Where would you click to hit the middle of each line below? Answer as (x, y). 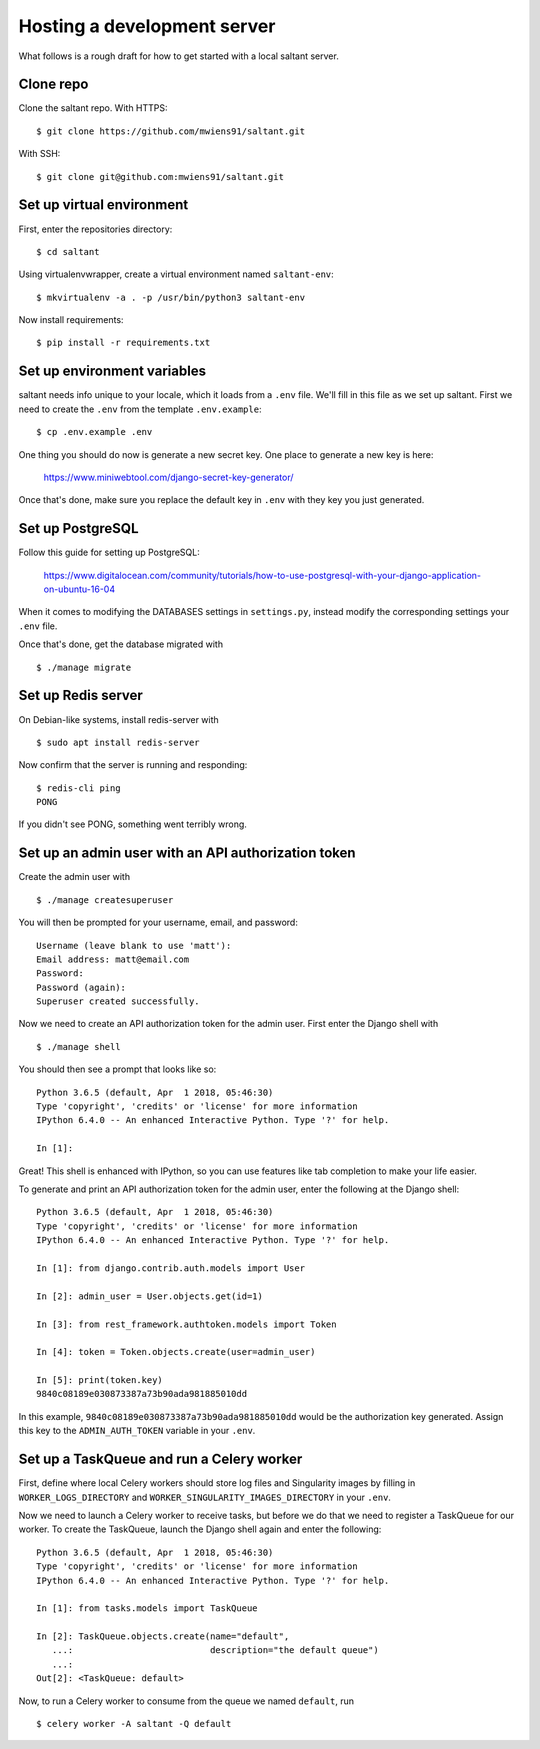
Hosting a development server (147, 26)
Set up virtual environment (103, 205)
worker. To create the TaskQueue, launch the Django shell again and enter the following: (200, 1529)
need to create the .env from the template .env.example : (140, 409)
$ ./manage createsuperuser (105, 899)
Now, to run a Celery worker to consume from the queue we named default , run (186, 1701)
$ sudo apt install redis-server (118, 742)
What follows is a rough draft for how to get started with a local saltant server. (178, 56)
